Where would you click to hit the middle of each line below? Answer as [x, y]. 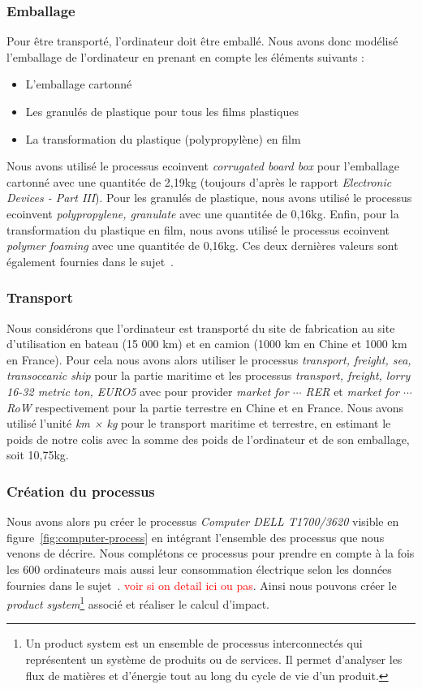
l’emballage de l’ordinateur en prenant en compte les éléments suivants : [185, 56]
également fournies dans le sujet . [90, 261]
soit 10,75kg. [38, 455]
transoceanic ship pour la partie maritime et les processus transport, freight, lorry [209, 375]
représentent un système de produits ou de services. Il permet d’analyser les [214, 659]
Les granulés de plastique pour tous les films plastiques [162, 111]
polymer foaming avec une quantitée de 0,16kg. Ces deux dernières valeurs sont [202, 245]
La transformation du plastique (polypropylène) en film [163, 138]
